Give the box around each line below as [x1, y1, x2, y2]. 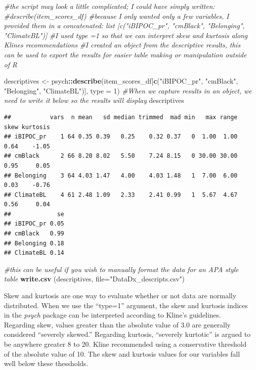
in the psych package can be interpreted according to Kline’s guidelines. [4, 310, 221, 320]
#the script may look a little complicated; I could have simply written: [4, 1, 215, 11]
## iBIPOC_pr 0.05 [4, 220, 64, 228]
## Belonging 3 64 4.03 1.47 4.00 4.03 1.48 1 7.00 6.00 [4, 172, 238, 179]
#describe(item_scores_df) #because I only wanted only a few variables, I [4, 10, 229, 21]
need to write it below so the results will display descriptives [4, 95, 184, 105]
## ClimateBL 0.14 [4, 249, 64, 257]
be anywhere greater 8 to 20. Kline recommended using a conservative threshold [4, 339, 247, 349]
